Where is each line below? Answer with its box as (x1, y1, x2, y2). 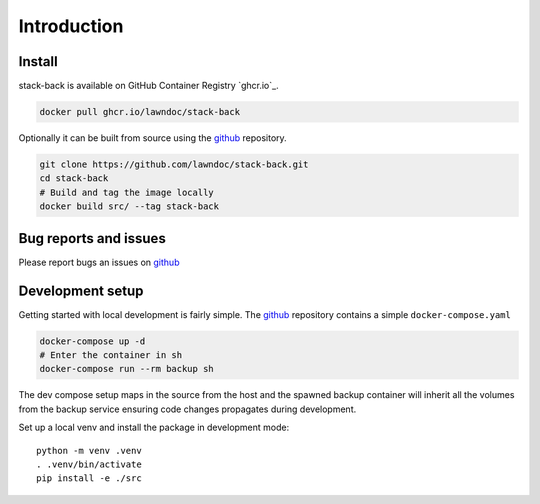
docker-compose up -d (39, 335, 146, 347)
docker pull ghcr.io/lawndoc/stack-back (39, 106, 240, 118)
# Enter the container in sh (39, 349, 183, 360)
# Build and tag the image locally (39, 186, 214, 198)
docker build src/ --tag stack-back (39, 201, 220, 212)
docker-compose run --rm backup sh (39, 363, 214, 375)
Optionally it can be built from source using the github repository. (18, 132, 287, 144)
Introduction (18, 15, 124, 37)
